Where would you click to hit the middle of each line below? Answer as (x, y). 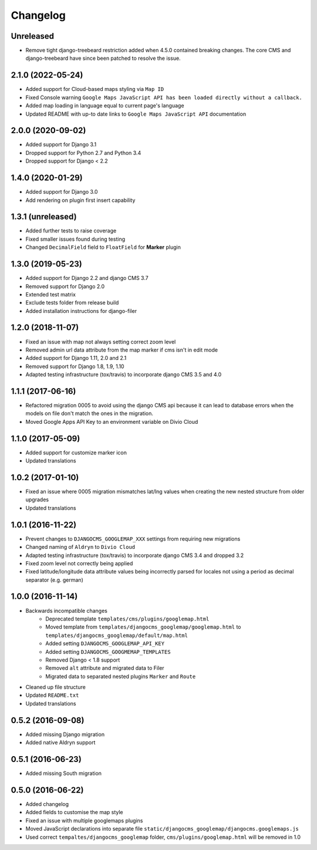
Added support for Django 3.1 (61, 144)
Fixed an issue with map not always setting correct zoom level (101, 342)
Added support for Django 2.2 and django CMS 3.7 (87, 278)
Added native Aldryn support (60, 743)
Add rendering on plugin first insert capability (80, 200)
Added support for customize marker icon (76, 453)
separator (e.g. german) (54, 580)
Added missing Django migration (65, 734)
